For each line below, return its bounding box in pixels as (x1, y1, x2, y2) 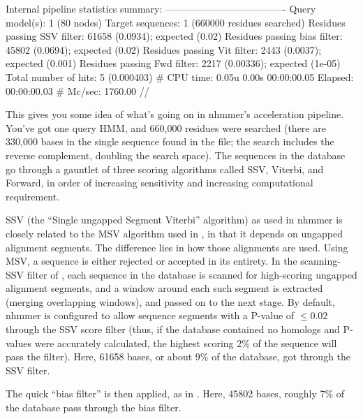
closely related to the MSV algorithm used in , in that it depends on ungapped (6, 226, 343, 240)
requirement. (6, 189, 60, 203)
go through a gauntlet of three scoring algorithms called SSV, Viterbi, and (6, 161, 324, 176)
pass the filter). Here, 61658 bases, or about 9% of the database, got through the (6, 349, 351, 364)
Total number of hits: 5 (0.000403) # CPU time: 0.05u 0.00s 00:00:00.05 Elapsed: (6, 69, 354, 84)
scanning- (300, 253, 341, 268)
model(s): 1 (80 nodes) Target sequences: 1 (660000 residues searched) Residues (6, 15, 346, 29)
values (6, 335, 32, 350)
